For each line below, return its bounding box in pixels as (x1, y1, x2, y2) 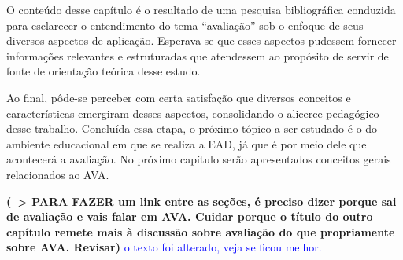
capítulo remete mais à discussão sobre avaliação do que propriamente (6, 223, 395, 240)
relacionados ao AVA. (6, 166, 109, 182)
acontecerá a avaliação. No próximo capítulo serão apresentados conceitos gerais (6, 151, 391, 167)
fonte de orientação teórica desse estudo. (6, 63, 201, 79)
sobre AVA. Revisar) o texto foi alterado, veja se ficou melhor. (6, 239, 322, 255)
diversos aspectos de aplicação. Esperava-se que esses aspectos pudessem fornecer (6, 32, 397, 49)
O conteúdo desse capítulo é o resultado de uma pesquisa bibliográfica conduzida (6, 2, 396, 17)
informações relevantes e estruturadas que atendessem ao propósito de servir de (6, 47, 389, 64)
